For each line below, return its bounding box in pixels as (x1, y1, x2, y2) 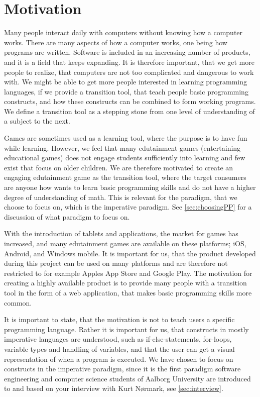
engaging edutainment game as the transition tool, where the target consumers (4, 172, 246, 182)
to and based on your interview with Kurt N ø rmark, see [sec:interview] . (4, 383, 223, 393)
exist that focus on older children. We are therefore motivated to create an (4, 162, 233, 172)
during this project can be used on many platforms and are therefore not (4, 258, 228, 268)
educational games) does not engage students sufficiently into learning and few (4, 152, 245, 163)
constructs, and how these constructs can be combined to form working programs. (4, 96, 256, 107)
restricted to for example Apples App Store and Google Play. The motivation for (4, 267, 252, 278)
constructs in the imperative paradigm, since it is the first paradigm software (4, 363, 241, 374)
